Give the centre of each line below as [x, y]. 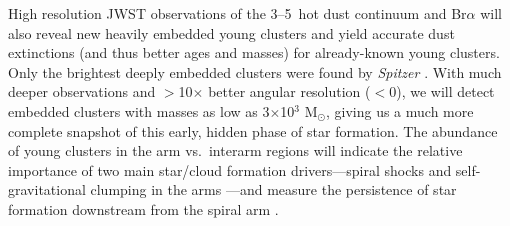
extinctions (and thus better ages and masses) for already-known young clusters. [254, 52]
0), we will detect [442, 91]
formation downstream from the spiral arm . [143, 208]
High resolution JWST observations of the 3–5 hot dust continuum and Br [237, 13]
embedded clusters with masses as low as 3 [139, 110]
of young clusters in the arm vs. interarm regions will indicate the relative [235, 150]
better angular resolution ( [289, 91]
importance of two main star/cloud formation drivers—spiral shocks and [230, 169]
